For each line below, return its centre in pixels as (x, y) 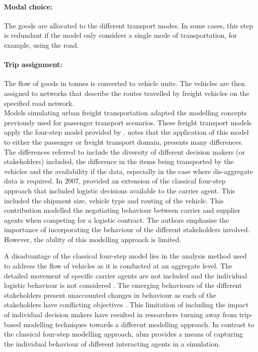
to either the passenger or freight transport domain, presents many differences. (124, 141)
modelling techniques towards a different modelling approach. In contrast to (139, 324)
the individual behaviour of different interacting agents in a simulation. (112, 343)
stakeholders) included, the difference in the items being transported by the (119, 161)
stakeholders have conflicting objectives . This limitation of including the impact (126, 305)
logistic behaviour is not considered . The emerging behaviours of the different (123, 285)
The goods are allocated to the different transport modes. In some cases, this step (129, 25)
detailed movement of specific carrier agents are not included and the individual (126, 275)
